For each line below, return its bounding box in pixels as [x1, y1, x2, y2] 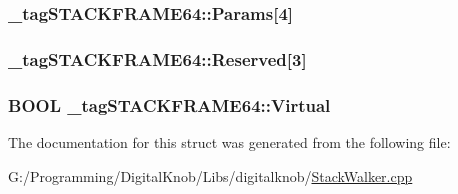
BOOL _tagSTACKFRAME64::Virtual [8, 92, 331, 117]
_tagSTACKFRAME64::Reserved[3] [8, 46, 307, 71]
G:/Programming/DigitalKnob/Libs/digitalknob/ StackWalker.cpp [8, 165, 413, 186]
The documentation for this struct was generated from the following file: [8, 131, 451, 152]
